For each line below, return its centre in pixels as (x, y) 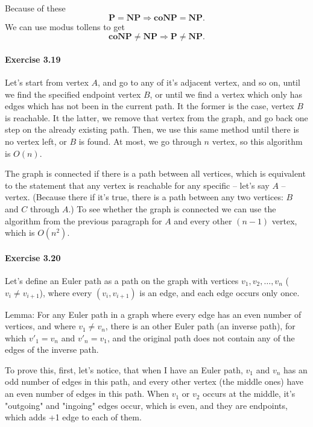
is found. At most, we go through (140, 141)
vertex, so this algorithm (257, 141)
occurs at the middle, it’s (249, 394)
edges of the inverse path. (52, 350)
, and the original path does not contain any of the (201, 337)
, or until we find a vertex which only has (226, 94)
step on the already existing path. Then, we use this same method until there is (152, 129)
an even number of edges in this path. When (87, 394)
